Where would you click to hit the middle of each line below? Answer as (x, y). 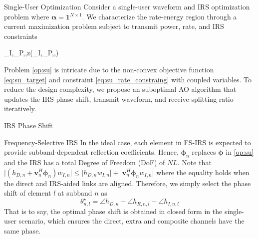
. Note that (194, 162)
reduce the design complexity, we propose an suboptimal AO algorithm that (120, 89)
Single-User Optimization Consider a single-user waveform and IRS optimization (127, 6)
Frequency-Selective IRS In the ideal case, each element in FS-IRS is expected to (128, 142)
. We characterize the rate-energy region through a (159, 16)
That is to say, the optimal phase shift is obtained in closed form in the (113, 211)
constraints (21, 36)
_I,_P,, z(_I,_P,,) (31, 53)
